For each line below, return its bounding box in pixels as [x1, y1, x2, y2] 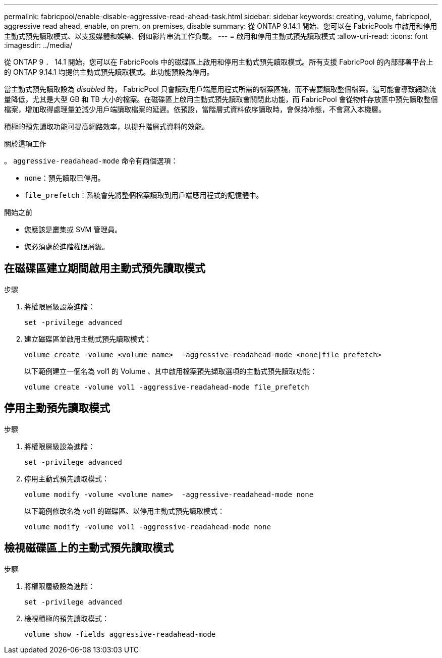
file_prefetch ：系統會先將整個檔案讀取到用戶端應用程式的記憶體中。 [24, 191, 263, 199]
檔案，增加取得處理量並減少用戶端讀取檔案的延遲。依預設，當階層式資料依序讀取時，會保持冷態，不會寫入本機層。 [4, 105, 385, 114]
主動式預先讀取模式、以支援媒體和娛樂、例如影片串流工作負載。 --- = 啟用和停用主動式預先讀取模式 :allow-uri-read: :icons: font [4, 32, 428, 40]
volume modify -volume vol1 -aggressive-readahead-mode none [24, 522, 271, 531]
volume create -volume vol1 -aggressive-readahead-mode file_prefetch [24, 382, 309, 391]
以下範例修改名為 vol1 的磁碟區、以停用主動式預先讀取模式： [24, 506, 225, 515]
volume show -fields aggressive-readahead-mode [24, 630, 216, 638]
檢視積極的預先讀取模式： [24, 614, 109, 623]
